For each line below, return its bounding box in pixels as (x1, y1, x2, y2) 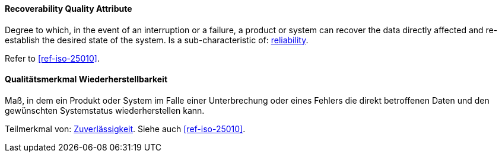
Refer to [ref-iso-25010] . (5, 53, 100, 63)
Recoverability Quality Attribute (5, 4, 132, 14)
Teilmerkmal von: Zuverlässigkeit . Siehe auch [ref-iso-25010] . (5, 123, 246, 134)
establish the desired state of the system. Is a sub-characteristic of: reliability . (5, 34, 309, 45)
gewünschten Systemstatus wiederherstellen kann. (5, 105, 205, 116)
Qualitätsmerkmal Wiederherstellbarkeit (5, 74, 168, 85)
